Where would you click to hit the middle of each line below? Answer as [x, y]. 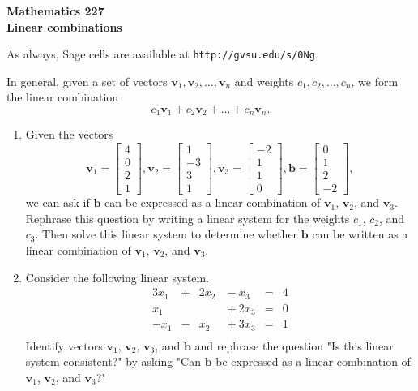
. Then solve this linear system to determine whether [166, 234]
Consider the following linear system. [117, 277]
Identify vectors [64, 345]
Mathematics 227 [55, 11]
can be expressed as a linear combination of [213, 202]
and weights [264, 81]
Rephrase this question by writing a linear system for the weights [188, 218]
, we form [375, 81]
